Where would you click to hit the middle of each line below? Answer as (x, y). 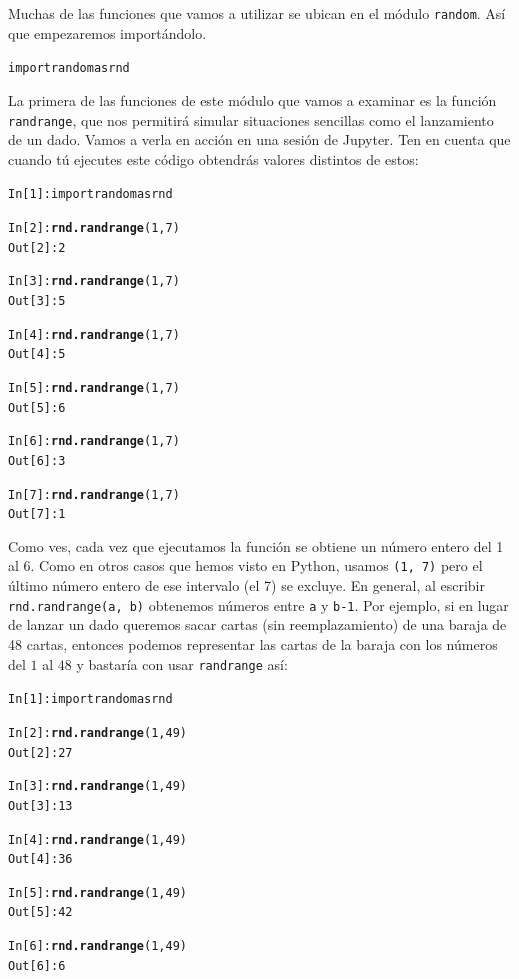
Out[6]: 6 (37, 965)
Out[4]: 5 (37, 354)
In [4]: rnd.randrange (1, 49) (98, 839)
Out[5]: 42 (40, 912)
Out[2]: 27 (40, 752)
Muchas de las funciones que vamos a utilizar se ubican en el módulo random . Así (257, 13)
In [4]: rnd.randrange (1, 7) (94, 334)
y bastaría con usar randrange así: (182, 663)
